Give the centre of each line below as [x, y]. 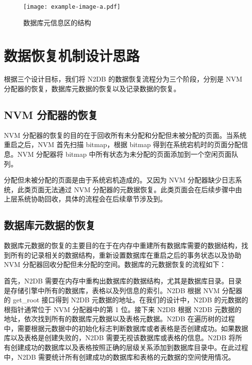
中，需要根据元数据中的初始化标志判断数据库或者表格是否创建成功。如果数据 [126, 328]
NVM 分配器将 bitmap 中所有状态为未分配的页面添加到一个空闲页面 [124, 154]
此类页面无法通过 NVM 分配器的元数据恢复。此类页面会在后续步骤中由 [130, 189]
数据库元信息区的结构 [57, 22]
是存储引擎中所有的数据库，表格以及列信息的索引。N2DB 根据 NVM [112, 290]
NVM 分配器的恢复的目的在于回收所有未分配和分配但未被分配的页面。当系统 [125, 135]
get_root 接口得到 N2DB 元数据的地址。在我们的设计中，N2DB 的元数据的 [131, 300]
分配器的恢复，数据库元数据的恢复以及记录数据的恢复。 [92, 88]
